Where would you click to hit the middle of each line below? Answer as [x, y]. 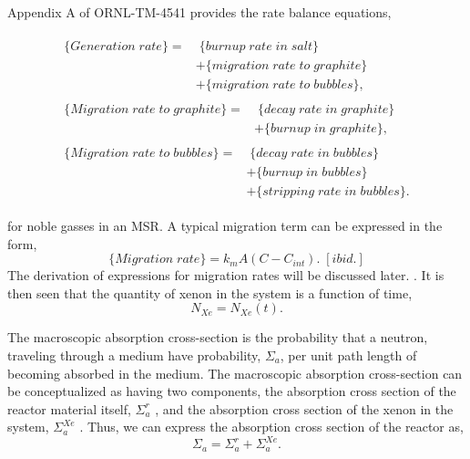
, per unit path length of [348, 355]
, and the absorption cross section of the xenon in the [304, 408]
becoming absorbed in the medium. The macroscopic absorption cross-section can [235, 373]
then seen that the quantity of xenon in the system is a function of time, [210, 292]
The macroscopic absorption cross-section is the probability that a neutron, [218, 337]
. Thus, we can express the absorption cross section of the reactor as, [271, 427]
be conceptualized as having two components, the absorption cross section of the [232, 391]
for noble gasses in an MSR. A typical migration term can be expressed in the [225, 225]
